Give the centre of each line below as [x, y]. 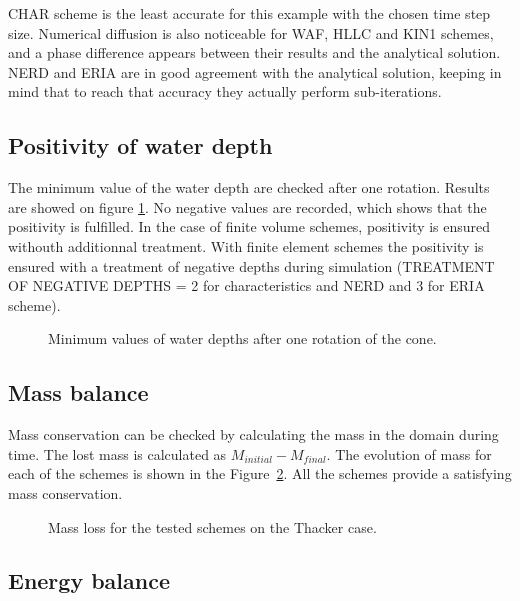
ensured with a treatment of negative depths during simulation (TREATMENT [251, 265]
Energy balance [89, 580]
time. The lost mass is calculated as [117, 453]
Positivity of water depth [140, 145]
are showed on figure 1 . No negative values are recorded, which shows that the [247, 206]
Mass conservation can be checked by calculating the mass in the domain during [253, 434]
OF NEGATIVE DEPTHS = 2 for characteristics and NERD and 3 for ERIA [246, 285]
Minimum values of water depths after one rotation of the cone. [242, 338]
